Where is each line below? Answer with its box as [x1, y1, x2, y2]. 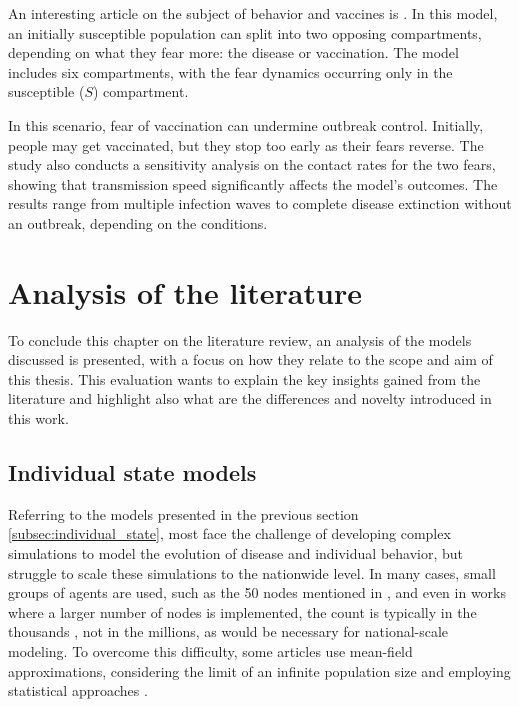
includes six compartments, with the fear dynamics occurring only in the [8, 61, 453, 82]
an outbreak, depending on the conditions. [8, 212, 268, 233]
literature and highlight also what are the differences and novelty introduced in [8, 388, 492, 409]
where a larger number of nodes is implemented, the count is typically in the [8, 601, 477, 622]
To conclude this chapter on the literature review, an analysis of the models [8, 329, 472, 350]
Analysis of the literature [8, 271, 362, 312]
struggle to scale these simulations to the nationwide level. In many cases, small [8, 562, 496, 583]
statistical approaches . [8, 680, 148, 701]
